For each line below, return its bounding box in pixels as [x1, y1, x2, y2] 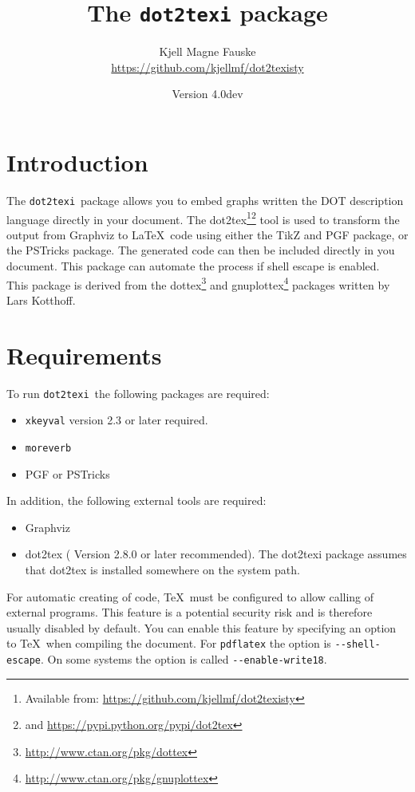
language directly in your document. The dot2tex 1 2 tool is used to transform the [6, 208, 400, 227]
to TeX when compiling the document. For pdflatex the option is [6, 635, 331, 652]
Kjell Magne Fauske [159, 43, 256, 60]
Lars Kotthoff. [6, 291, 76, 308]
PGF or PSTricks [25, 465, 110, 482]
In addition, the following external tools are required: [6, 492, 267, 509]
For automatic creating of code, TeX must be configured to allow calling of [6, 588, 374, 605]
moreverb [25, 442, 72, 454]
